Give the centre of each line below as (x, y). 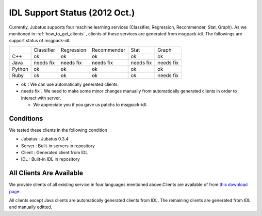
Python (20, 69)
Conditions (26, 118)
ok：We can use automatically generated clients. (70, 84)
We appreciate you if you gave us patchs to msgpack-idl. (90, 105)
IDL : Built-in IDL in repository (50, 159)
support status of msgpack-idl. (40, 41)
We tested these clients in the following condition (58, 130)
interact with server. (41, 98)
